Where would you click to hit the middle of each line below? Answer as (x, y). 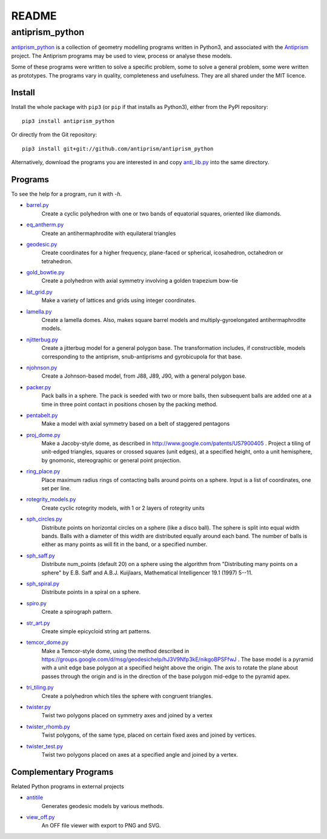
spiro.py (36, 603)
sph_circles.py (45, 519)
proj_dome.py (43, 435)
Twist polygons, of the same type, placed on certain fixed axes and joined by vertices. (149, 735)
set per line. (56, 489)
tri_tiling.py (40, 688)
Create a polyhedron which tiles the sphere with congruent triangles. (127, 696)
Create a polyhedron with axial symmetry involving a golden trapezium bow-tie (140, 281)
